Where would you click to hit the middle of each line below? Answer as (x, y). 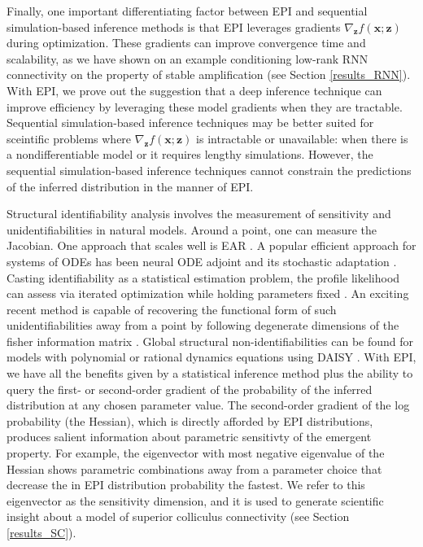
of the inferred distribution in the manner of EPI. (130, 186)
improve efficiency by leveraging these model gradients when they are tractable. (205, 106)
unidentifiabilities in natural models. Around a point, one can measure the (192, 229)
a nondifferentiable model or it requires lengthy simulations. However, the (190, 154)
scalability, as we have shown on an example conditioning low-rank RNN (188, 58)
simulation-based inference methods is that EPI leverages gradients (174, 26)
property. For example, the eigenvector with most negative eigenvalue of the (196, 453)
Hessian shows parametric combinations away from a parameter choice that (194, 468)
